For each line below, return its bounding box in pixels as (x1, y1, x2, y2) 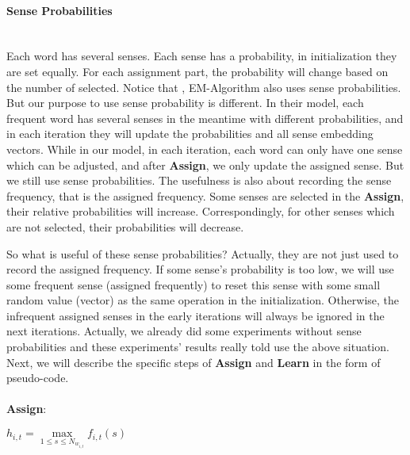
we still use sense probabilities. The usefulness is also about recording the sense (6, 172, 392, 189)
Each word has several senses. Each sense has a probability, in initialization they (6, 48, 397, 64)
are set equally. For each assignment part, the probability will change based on (6, 63, 389, 79)
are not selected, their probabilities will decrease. (6, 218, 244, 235)
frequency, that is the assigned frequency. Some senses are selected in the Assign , (6, 187, 404, 204)
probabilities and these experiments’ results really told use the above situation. (6, 338, 389, 355)
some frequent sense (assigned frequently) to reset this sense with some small (6, 276, 381, 292)
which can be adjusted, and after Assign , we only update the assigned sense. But (6, 156, 404, 173)
